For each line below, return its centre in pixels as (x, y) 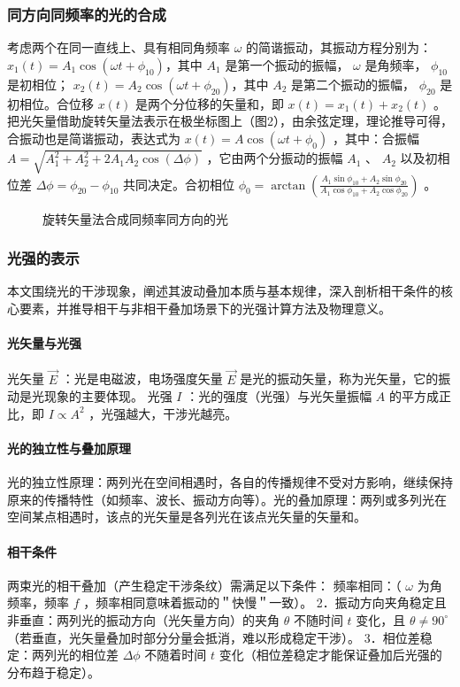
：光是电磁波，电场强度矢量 (142, 378)
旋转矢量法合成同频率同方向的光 (135, 218)
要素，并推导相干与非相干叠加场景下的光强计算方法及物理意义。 (205, 308)
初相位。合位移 (50, 103)
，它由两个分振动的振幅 (275, 158)
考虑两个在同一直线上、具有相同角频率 (119, 47)
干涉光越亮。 (200, 413)
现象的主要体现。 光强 (108, 396)
